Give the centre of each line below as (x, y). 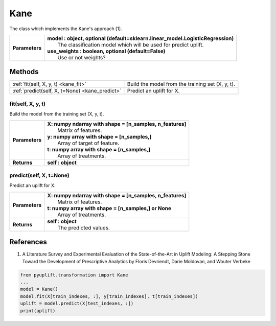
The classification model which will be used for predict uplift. (131, 44)
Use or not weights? (82, 57)
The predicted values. (84, 227)
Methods (24, 72)
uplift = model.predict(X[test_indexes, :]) (77, 304)
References (28, 242)
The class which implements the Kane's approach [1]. (66, 29)
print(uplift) (38, 311)
